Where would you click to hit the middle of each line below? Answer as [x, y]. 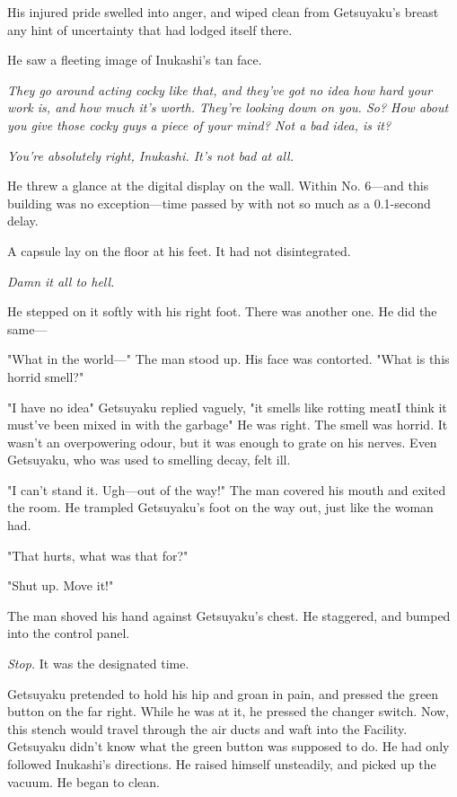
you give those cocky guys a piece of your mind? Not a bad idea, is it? [199, 124]
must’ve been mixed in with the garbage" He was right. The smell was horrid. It [228, 425]
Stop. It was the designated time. [98, 664]
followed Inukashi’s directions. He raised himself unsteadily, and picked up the [222, 764]
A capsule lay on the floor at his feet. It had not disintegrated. [179, 250]
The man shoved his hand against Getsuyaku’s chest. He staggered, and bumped [229, 615]
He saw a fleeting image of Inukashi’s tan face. [135, 60]
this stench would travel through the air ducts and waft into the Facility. [207, 728]
